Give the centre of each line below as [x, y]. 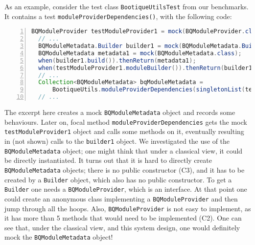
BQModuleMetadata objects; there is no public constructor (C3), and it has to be [125, 169]
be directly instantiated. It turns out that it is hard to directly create [108, 160]
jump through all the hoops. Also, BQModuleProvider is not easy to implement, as [128, 208]
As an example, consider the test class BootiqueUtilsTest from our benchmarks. [127, 6]
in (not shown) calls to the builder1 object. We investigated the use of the [117, 141]
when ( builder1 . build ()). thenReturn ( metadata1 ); [117, 60]
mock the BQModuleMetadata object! [59, 237]
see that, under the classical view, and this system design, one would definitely [122, 227]
